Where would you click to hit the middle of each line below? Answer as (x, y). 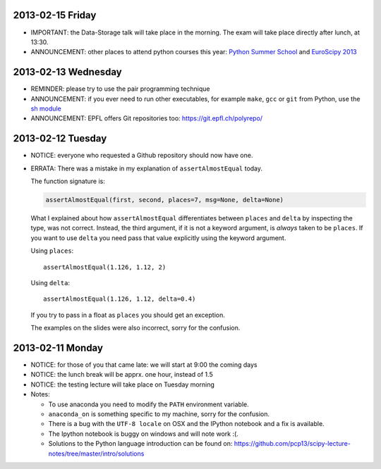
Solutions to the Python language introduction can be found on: (140, 444)
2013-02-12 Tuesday (60, 138)
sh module (46, 108)
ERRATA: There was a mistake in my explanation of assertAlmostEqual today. (147, 168)
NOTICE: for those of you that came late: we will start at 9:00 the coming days (144, 365)
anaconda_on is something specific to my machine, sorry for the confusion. (159, 414)
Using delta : (50, 282)
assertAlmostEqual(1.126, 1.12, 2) (105, 267)
